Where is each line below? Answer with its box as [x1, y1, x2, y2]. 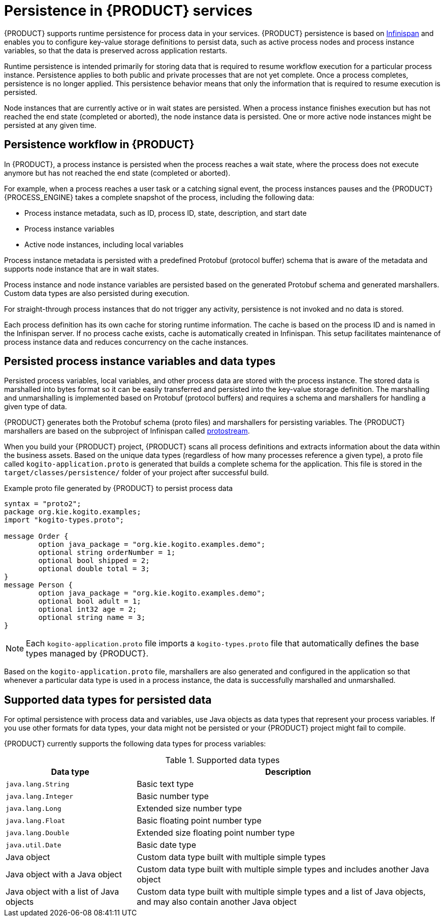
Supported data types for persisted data [4, 693, 212, 706]
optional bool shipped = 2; [38, 556, 150, 565]
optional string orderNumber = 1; [38, 548, 176, 557]
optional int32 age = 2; [38, 605, 137, 614]
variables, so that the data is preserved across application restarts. [4, 46, 228, 55]
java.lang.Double [6, 829, 70, 837]
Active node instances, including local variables [24, 240, 184, 249]
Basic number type [137, 791, 209, 802]
